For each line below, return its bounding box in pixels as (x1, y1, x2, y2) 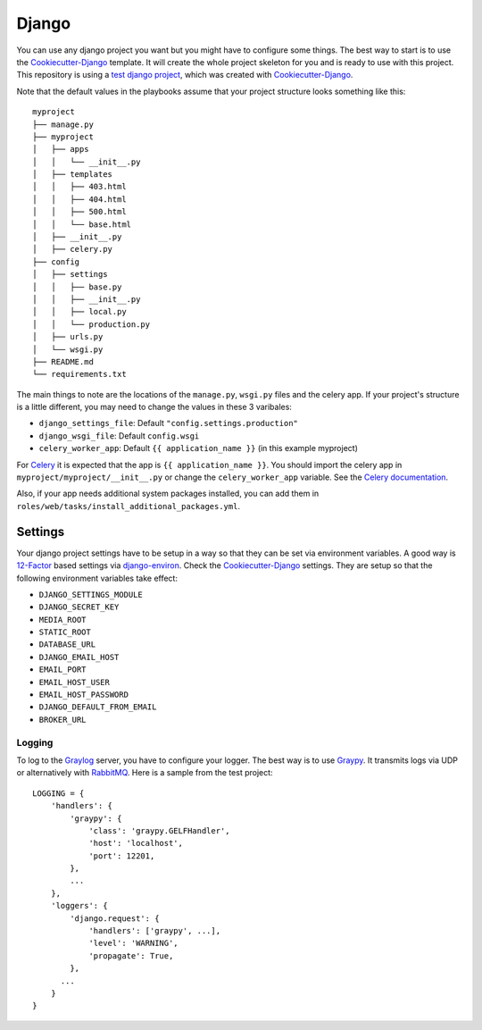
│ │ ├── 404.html (32, 194, 127, 205)
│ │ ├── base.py (32, 281, 122, 292)
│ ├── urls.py (32, 331, 104, 342)
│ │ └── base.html (32, 219, 132, 230)
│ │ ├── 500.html (32, 206, 127, 217)
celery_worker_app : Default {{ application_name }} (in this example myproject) (38, 443, 359, 454)
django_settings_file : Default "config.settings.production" (38, 418, 299, 429)
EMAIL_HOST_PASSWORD (38, 690, 129, 700)
